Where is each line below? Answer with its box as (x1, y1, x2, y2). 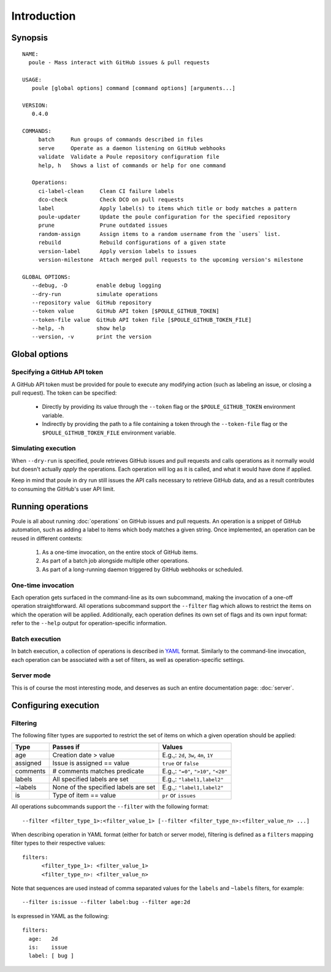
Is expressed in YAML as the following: (11, 912, 110, 919)
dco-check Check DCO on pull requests (38, 196, 184, 203)
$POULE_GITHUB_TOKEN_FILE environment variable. (42, 429, 177, 436)
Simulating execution (11, 444, 76, 453)
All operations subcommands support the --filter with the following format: (11, 803, 210, 810)
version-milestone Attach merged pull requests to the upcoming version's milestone (38, 256, 303, 263)
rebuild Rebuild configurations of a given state (38, 239, 226, 246)
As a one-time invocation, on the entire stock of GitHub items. (42, 549, 199, 556)
